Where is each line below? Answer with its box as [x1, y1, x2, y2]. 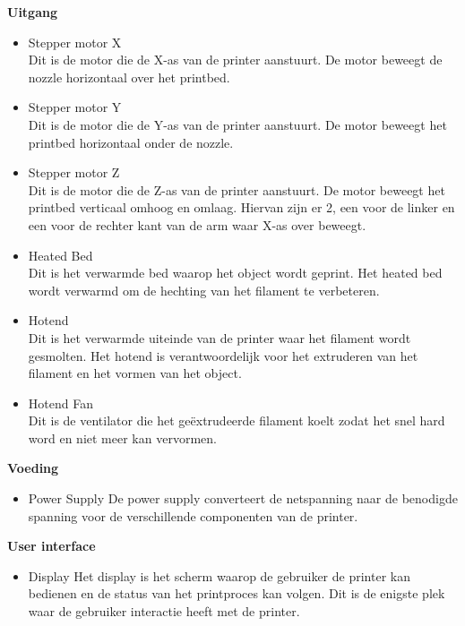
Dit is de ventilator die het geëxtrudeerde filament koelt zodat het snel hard [28, 411, 445, 430]
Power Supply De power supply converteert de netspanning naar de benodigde [28, 489, 458, 508]
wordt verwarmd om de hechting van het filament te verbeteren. [28, 280, 380, 299]
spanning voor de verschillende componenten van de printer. [28, 506, 358, 525]
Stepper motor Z [28, 163, 120, 182]
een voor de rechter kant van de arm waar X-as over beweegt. [28, 215, 366, 234]
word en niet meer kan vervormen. [28, 428, 217, 447]
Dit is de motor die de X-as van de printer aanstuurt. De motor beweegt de [28, 50, 443, 69]
